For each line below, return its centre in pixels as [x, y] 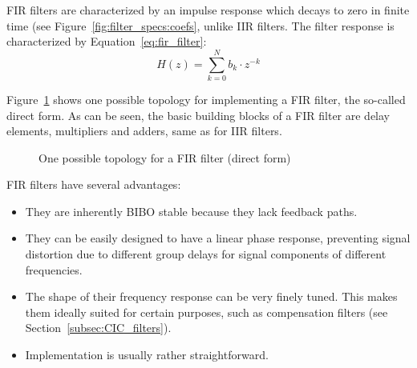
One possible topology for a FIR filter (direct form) [165, 157]
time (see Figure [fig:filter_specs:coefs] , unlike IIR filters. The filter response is [200, 25]
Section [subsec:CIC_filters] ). [98, 328]
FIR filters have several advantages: [94, 184]
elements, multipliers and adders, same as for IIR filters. [144, 131]
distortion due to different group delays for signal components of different [206, 254]
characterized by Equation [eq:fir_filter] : [107, 41]
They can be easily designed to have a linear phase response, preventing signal [218, 238]
